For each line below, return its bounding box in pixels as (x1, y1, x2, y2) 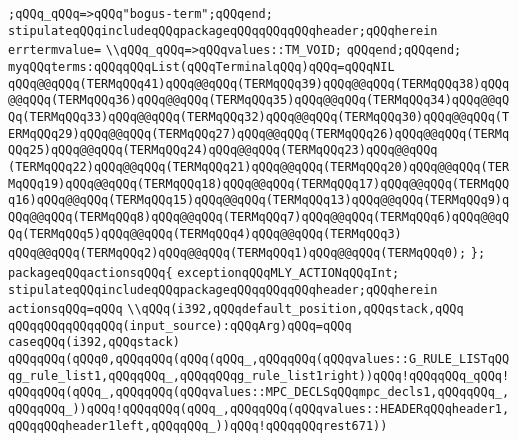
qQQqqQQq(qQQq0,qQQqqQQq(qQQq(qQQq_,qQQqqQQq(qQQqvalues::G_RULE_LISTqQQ (8, 352, 510, 367)
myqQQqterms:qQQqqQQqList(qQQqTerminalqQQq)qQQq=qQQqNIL (8, 59, 395, 74)
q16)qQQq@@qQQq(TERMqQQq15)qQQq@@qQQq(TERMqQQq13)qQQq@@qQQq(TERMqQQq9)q (8, 193, 510, 208)
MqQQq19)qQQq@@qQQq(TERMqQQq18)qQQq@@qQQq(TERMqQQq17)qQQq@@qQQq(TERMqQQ (8, 176, 510, 191)
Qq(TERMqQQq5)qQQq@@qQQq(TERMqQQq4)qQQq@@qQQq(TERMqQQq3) (8, 226, 402, 241)
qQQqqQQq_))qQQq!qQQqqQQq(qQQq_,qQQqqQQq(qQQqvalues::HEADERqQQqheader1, (8, 402, 510, 417)
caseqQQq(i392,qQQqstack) (8, 335, 180, 350)
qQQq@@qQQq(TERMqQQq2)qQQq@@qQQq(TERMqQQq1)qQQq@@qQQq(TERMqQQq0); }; (8, 246, 486, 261)
